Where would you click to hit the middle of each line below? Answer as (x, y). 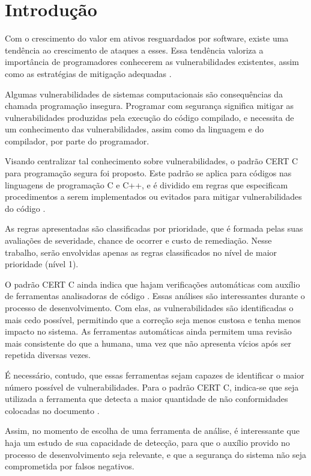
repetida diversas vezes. (48, 355)
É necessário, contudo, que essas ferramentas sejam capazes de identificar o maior (155, 375)
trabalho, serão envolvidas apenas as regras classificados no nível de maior (141, 252)
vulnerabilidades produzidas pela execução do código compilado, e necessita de (149, 117)
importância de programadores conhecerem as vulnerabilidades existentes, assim (152, 62)
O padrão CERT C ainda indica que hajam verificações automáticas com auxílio (152, 284)
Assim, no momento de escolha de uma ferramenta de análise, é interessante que (152, 431)
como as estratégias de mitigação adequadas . (88, 73)
